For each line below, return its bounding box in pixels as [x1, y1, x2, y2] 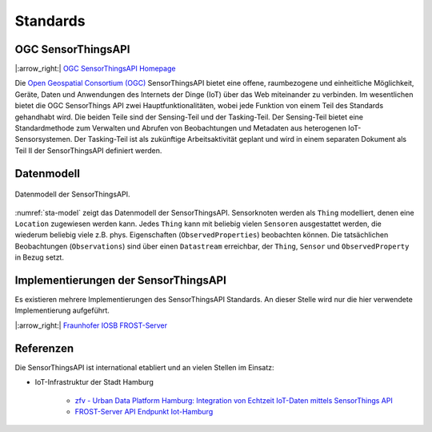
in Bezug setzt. [14, 252, 64, 262]
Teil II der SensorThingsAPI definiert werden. [14, 145, 162, 155]
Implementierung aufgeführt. [14, 305, 110, 316]
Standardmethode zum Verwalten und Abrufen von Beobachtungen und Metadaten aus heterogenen [14, 123, 347, 133]
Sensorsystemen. [14, 135, 73, 144]
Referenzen [14, 341, 74, 355]
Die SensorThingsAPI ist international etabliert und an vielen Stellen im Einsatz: [14, 362, 275, 372]
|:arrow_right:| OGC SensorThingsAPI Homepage [14, 64, 176, 74]
